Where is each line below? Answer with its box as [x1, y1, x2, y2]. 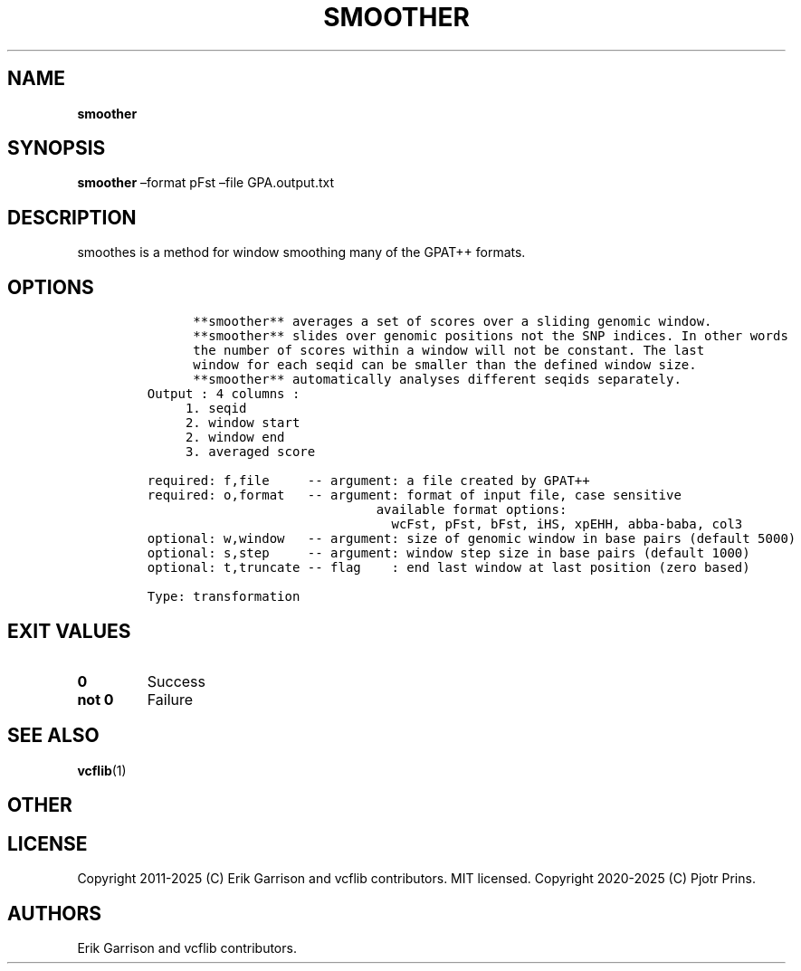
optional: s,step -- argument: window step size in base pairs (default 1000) [147, 546, 750, 561]
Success [147, 671, 206, 690]
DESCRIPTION [7, 205, 137, 229]
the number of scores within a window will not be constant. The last [193, 343, 705, 358]
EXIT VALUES [7, 619, 131, 643]
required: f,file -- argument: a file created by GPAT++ [147, 473, 590, 489]
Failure [147, 690, 194, 709]
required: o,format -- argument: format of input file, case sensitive [147, 488, 682, 503]
